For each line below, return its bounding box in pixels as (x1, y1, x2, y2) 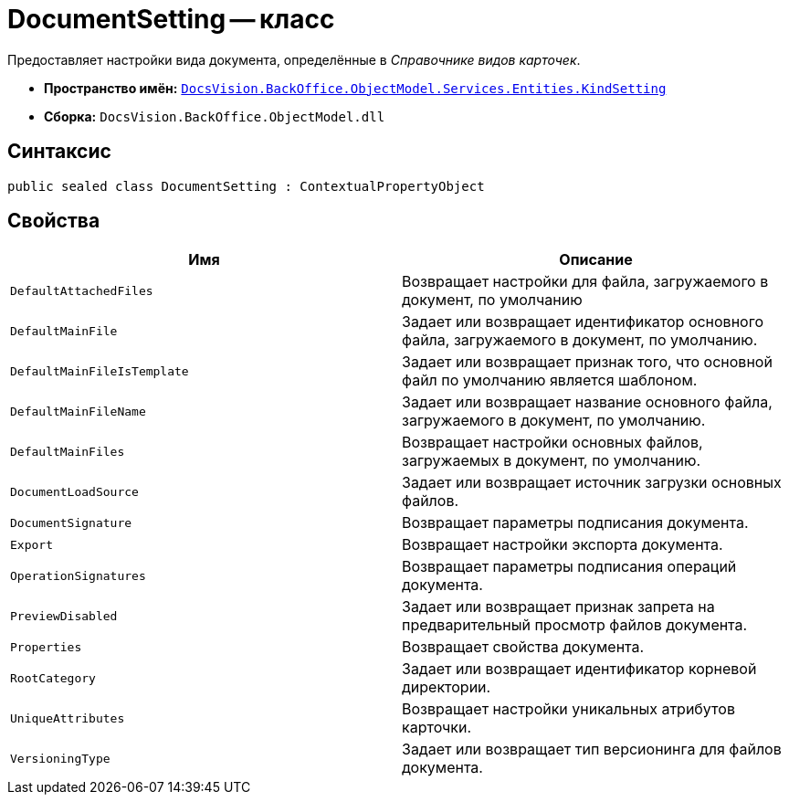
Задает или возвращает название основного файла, (402, 393, 773, 412)
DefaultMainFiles (10, 444, 125, 459)
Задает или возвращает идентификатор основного (402, 312, 763, 332)
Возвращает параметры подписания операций (402, 557, 737, 576)
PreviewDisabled (10, 608, 118, 623)
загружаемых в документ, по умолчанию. (402, 451, 701, 470)
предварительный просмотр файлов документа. (402, 616, 748, 635)
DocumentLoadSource (10, 484, 139, 499)
